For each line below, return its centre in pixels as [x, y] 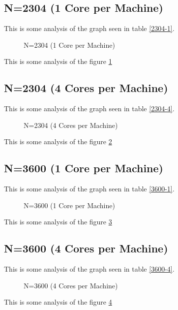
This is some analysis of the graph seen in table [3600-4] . [89, 269]
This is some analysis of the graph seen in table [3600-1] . [89, 189]
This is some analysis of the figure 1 [58, 61]
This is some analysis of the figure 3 [58, 222]
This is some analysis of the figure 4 [58, 302]
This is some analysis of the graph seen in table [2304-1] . [89, 28]
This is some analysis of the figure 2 [58, 141]
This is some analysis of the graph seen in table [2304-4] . [89, 108]
